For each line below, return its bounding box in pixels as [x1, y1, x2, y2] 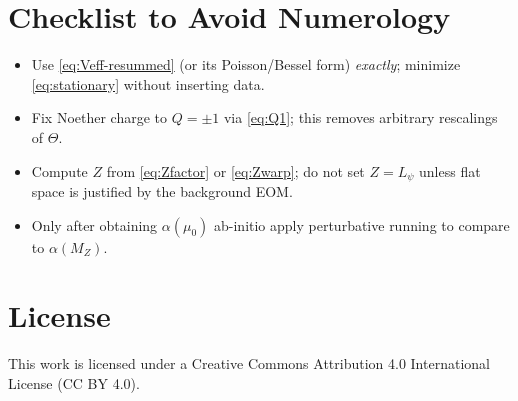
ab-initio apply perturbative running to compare [214, 214, 510, 235]
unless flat [419, 160, 481, 181]
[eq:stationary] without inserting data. [31, 73, 265, 94]
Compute [31, 160, 88, 181]
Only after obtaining [31, 214, 158, 235]
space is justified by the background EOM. [31, 180, 293, 201]
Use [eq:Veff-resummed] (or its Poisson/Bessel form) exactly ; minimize [31, 54, 461, 75]
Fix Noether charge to [31, 107, 168, 128]
